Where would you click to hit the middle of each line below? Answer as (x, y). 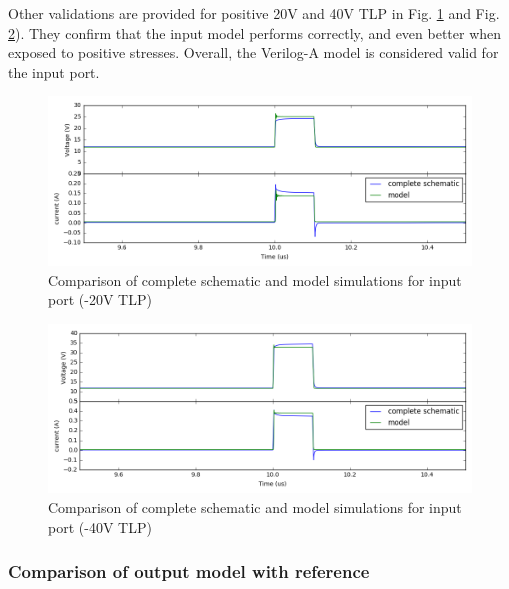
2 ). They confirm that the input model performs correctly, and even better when (255, 32)
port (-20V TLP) (100, 299)
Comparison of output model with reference (189, 571)
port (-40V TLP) (100, 526)
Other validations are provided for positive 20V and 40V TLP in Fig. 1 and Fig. (254, 13)
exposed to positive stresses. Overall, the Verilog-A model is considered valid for (253, 52)
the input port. (54, 71)
